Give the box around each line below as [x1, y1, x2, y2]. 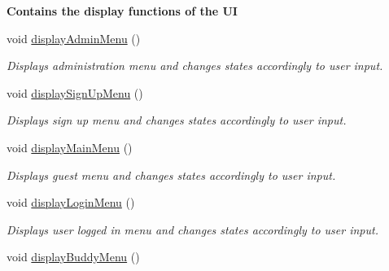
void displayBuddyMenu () [7, 248, 140, 265]
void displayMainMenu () [7, 138, 133, 155]
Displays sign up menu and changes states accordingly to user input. [7, 111, 347, 129]
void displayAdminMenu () [7, 29, 141, 46]
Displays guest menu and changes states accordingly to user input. [7, 166, 336, 183]
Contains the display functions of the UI [7, 2, 238, 19]
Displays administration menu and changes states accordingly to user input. [7, 57, 383, 74]
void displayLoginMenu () [7, 194, 135, 211]
